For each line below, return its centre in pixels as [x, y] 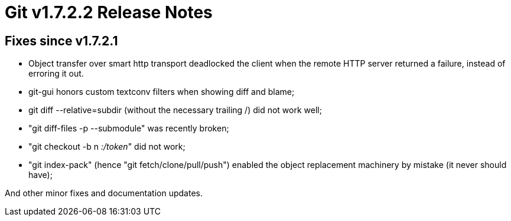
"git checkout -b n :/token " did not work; [107, 147]
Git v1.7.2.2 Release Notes [109, 12]
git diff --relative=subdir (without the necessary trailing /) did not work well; [175, 110]
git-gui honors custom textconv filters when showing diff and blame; [162, 92]
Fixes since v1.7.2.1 [61, 41]
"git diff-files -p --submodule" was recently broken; [129, 128]
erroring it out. [56, 74]
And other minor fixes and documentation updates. [104, 193]
